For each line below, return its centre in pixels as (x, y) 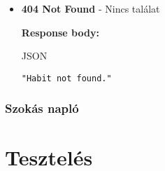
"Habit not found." (66, 78)
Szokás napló (42, 108)
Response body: (60, 32)
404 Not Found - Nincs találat (91, 8)
